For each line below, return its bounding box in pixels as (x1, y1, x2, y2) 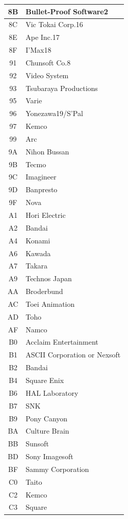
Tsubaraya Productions (25, 82, 98, 93)
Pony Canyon (25, 413, 68, 423)
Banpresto (25, 184, 58, 195)
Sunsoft (25, 438, 49, 449)
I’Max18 (25, 44, 52, 55)
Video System (25, 70, 69, 80)
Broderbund (25, 286, 63, 297)
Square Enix (25, 374, 64, 385)
